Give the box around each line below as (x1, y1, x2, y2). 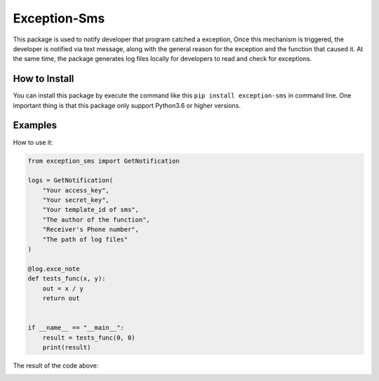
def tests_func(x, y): (27, 274, 106, 283)
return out (42, 294, 80, 302)
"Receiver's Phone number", (42, 225, 140, 234)
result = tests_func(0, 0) (42, 333, 136, 342)
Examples (13, 119, 58, 131)
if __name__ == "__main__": (27, 323, 124, 332)
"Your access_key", (42, 186, 110, 194)
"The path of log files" (42, 235, 128, 243)
